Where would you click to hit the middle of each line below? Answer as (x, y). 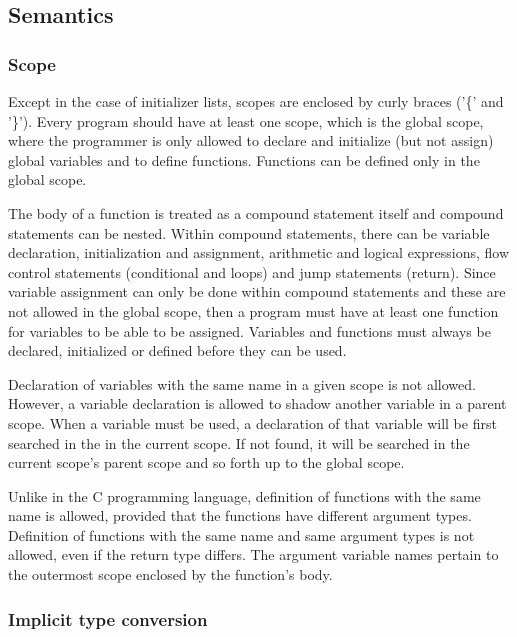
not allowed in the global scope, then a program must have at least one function (253, 310)
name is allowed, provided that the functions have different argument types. (240, 515)
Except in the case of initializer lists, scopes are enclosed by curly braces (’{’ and (256, 101)
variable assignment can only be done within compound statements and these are (257, 291)
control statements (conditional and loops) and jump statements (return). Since (252, 271)
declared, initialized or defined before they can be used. (177, 350)
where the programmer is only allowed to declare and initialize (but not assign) (251, 140)
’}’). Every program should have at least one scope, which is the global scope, (246, 120)
